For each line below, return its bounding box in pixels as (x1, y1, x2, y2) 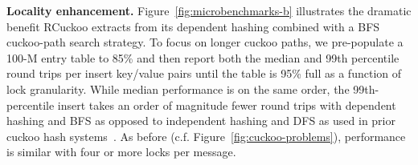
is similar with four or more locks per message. (6, 143, 236, 160)
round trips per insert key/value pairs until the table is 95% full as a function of (6, 65, 402, 82)
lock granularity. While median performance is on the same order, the (6, 80, 350, 97)
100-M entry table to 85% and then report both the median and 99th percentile (6, 49, 400, 66)
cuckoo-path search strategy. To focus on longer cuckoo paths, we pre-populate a (6, 34, 404, 50)
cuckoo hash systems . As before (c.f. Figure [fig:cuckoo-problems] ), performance (6, 127, 406, 144)
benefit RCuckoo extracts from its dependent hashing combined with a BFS (6, 18, 380, 34)
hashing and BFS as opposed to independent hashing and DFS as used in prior (6, 112, 395, 129)
